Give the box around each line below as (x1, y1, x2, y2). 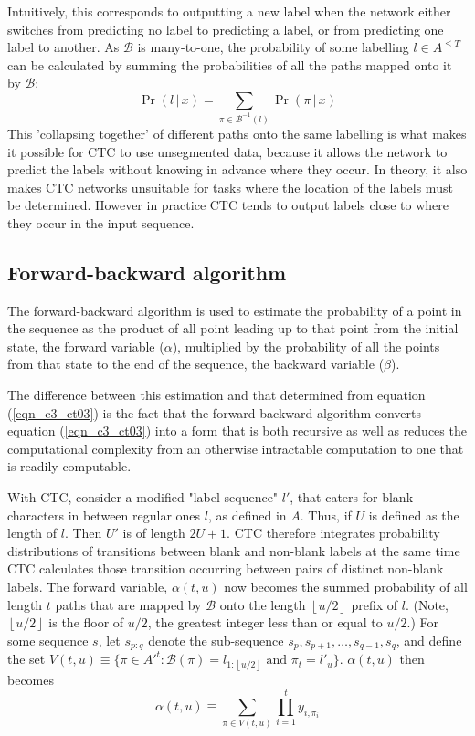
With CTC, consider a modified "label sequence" (7, 488, 279, 507)
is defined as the (368, 505, 459, 524)
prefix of (351, 594, 398, 614)
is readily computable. (7, 457, 132, 476)
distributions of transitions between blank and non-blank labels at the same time (7, 541, 460, 560)
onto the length (219, 594, 306, 614)
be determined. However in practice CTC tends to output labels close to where (7, 195, 449, 215)
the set (7, 649, 46, 668)
